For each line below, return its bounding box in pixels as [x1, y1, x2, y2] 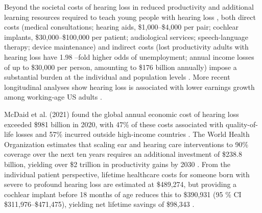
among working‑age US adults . [4, 91, 102, 102]
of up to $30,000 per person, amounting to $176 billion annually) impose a [4, 61, 237, 72]
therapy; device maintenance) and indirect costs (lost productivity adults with [4, 41, 249, 52]
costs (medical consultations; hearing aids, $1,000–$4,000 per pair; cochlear [4, 21, 239, 32]
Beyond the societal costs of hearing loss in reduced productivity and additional [4, 2, 254, 12]
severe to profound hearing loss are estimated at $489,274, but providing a [4, 179, 237, 190]
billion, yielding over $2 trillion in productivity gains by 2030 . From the [4, 158, 231, 169]
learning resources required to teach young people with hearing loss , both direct [4, 11, 256, 22]
